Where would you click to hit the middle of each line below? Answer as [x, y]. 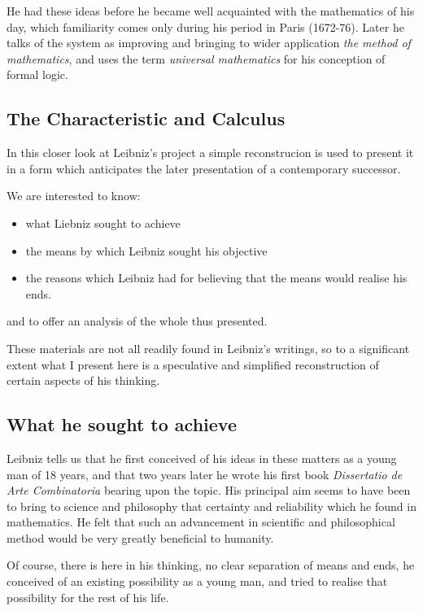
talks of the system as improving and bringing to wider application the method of [209, 43]
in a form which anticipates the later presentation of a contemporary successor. [204, 168]
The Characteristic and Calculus [146, 118]
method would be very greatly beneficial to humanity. [140, 537]
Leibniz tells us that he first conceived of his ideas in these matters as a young [202, 458]
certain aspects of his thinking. [83, 380]
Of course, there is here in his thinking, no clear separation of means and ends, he [211, 565]
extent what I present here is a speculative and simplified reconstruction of [193, 364]
